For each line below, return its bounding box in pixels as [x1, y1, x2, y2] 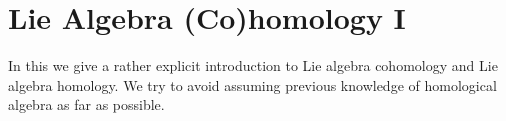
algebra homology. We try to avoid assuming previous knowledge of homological [8, 74, 497, 95]
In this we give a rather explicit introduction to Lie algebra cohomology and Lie [8, 55, 498, 76]
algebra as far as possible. [8, 94, 165, 115]
